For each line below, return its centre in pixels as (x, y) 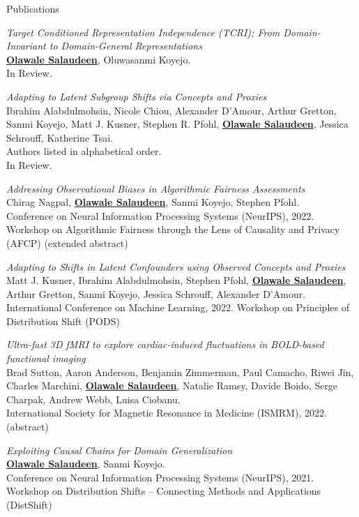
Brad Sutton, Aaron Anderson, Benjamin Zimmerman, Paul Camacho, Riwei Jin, (180, 372)
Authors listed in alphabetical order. (84, 151)
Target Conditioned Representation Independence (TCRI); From (143, 32)
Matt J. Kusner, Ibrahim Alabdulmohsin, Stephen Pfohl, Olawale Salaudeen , (176, 280)
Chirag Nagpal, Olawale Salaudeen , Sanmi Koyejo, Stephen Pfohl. (153, 202)
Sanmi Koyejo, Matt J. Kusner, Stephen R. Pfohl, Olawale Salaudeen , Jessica (177, 124)
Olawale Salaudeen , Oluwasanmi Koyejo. (99, 59)
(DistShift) (29, 504)
